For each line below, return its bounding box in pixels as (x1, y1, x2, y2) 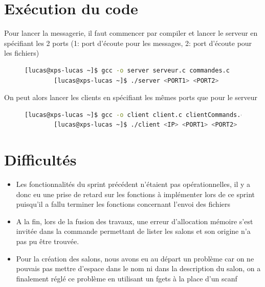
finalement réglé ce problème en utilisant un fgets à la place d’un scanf (16, 273, 237, 283)
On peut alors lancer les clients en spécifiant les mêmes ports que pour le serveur (4, 92, 258, 103)
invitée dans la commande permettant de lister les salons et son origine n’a (16, 226, 251, 236)
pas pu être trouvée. (16, 235, 79, 246)
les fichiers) (4, 47, 39, 58)
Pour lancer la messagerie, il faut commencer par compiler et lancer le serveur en (4, 28, 258, 38)
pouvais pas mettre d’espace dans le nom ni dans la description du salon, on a (16, 263, 261, 274)
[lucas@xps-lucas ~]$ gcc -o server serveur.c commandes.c (25, 66, 230, 74)
